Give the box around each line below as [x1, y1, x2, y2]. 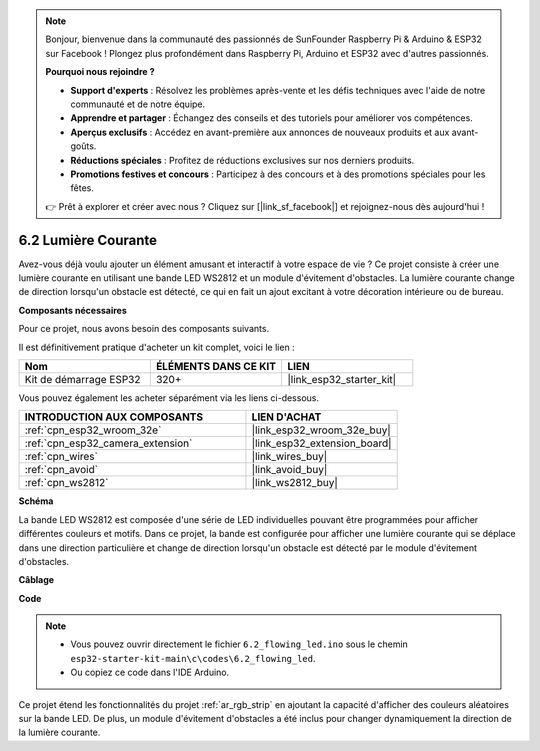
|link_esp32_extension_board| [251, 436, 392, 450]
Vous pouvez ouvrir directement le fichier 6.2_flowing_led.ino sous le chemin [70, 638, 409, 650]
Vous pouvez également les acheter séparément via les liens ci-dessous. [18, 391, 320, 404]
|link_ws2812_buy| [251, 476, 339, 490]
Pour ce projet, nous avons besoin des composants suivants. [18, 323, 270, 335]
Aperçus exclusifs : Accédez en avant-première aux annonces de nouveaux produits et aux [70, 126, 450, 138]
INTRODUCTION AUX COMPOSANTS [24, 410, 204, 424]
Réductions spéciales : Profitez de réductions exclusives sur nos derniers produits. [70, 154, 415, 166]
